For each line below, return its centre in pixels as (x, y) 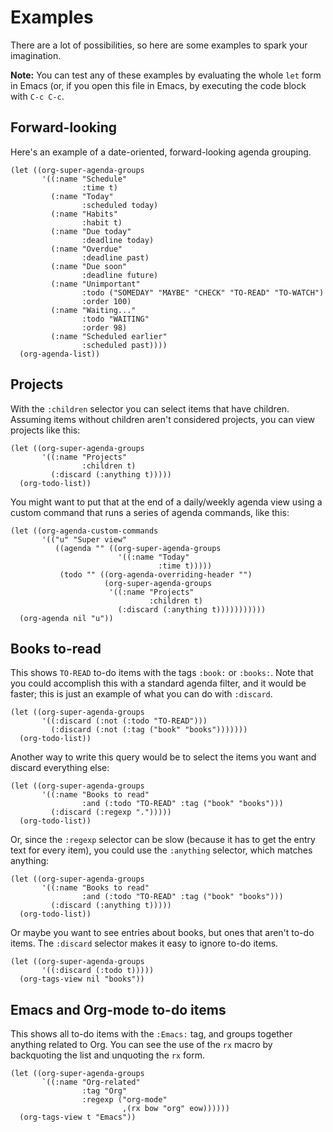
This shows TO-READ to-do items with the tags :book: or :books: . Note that (162, 673)
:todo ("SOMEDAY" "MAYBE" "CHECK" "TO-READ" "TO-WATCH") (203, 292)
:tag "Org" (104, 1091)
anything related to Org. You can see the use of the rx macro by (141, 1045)
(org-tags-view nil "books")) (82, 979)
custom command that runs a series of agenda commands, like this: (150, 512)
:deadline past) (115, 257)
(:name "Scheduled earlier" (109, 336)
